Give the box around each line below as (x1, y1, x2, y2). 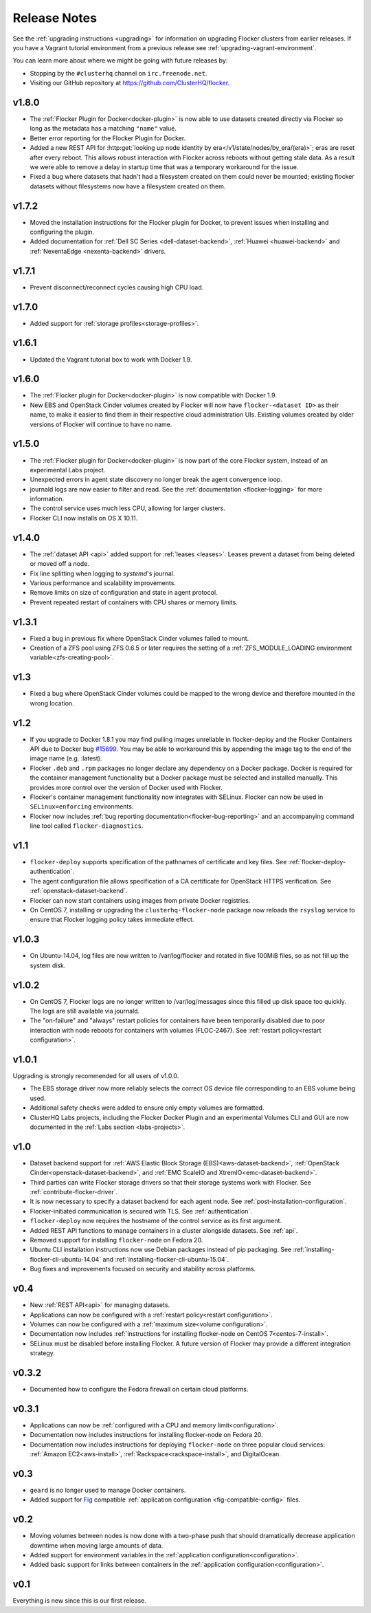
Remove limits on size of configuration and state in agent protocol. (30, 589, 218, 597)
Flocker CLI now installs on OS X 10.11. (30, 514, 138, 522)
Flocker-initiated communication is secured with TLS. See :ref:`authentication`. (30, 1207, 252, 1215)
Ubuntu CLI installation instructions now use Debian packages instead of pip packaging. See (30, 1245, 292, 1254)
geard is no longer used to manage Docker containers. (30, 1486, 186, 1494)
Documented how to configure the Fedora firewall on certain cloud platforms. (30, 1385, 249, 1393)
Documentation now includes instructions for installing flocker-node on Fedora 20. (30, 1431, 264, 1439)
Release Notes (12, 10, 98, 25)
